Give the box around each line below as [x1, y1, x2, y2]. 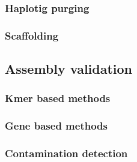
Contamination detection [5, 146, 128, 161]
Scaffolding [5, 28, 59, 43]
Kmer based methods [5, 91, 111, 106]
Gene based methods [5, 118, 108, 133]
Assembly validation [5, 59, 133, 78]
